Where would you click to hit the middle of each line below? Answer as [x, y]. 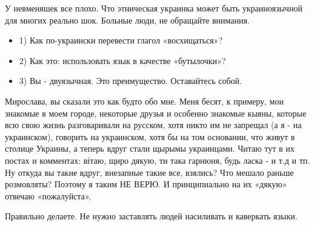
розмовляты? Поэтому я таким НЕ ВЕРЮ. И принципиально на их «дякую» [146, 184]
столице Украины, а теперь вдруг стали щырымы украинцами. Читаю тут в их [150, 148]
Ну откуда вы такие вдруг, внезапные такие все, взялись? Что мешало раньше [149, 172]
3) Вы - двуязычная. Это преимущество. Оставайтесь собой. [130, 81]
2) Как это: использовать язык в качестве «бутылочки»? [122, 60]
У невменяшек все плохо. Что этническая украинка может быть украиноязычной [154, 8]
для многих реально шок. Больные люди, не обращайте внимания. [127, 20]
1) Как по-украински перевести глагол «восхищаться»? [121, 40]
